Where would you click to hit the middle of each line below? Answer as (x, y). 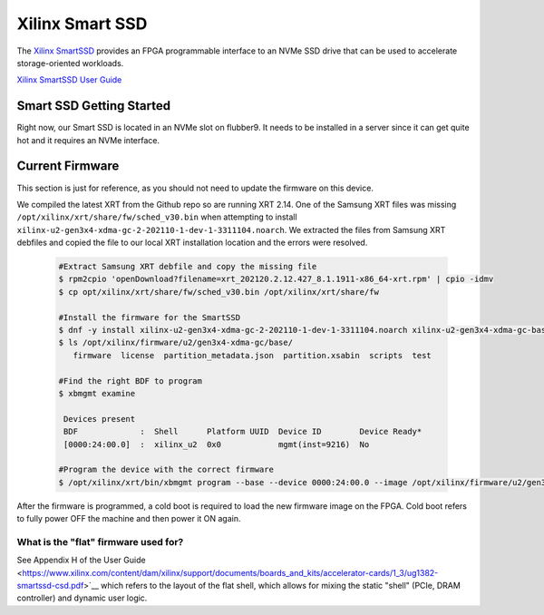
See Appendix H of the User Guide (81, 560)
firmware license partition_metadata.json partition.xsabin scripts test (253, 355)
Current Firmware (68, 166)
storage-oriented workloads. (70, 63)
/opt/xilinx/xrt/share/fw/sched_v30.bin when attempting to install (157, 217)
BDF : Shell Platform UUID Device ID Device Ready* (243, 432)
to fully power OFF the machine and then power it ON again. (129, 519)
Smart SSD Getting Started (94, 106)
